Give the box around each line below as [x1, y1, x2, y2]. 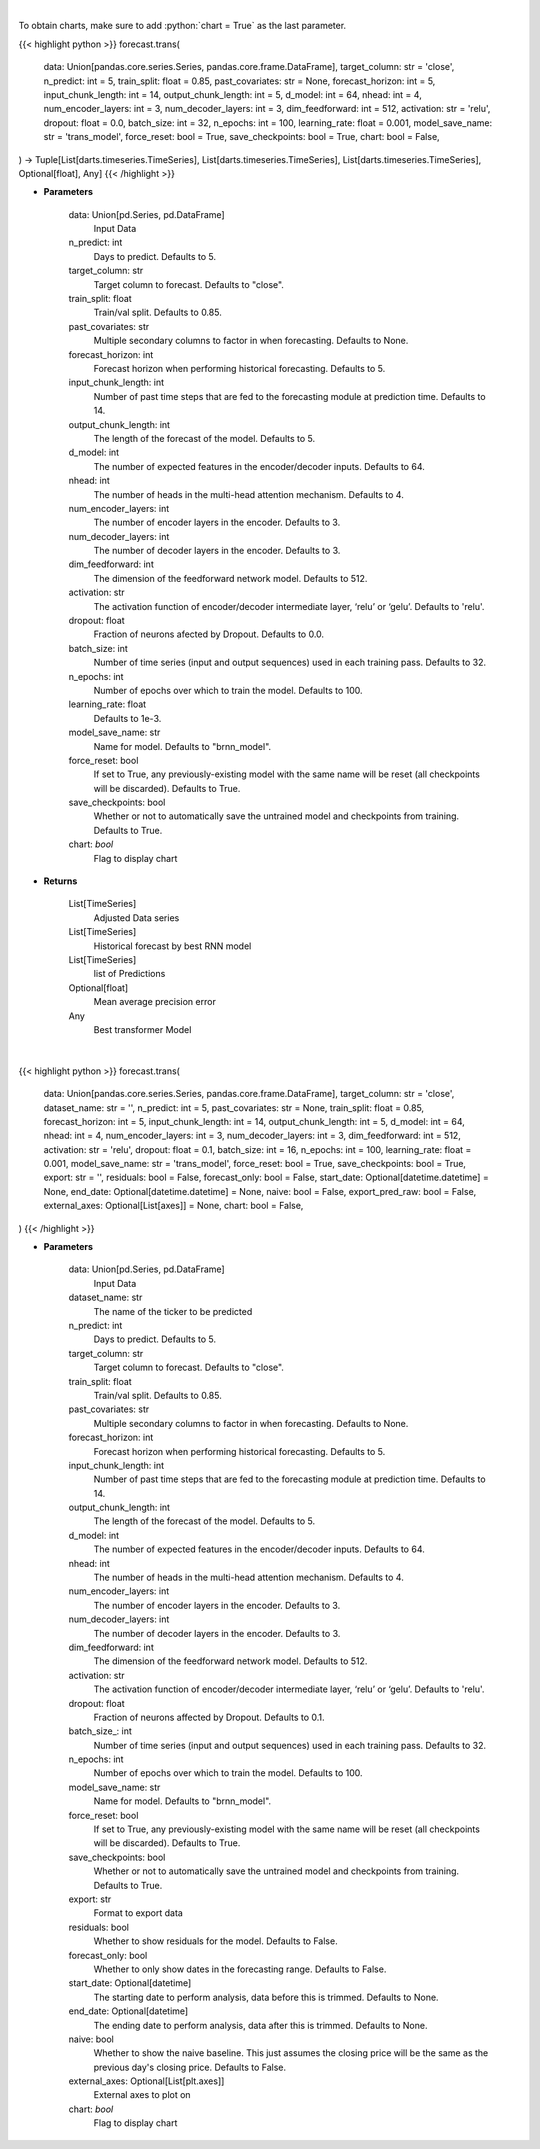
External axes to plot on [93, 2089, 191, 2101]
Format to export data [93, 1907, 184, 1919]
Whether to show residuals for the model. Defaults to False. [93, 1935, 339, 1947]
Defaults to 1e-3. [93, 712, 162, 724]
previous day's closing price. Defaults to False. [93, 2061, 287, 2073]
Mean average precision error [93, 996, 217, 1008]
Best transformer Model [93, 1023, 192, 1035]
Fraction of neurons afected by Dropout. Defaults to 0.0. [93, 628, 325, 640]
